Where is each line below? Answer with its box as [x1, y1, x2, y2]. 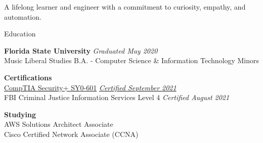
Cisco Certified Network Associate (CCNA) [4, 128, 139, 139]
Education [4, 28, 36, 39]
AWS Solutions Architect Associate [4, 119, 113, 129]
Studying [4, 109, 36, 119]
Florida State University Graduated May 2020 [4, 45, 158, 56]
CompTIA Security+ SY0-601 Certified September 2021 [4, 82, 177, 92]
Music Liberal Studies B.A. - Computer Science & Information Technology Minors [4, 55, 259, 66]
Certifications [4, 72, 52, 82]
